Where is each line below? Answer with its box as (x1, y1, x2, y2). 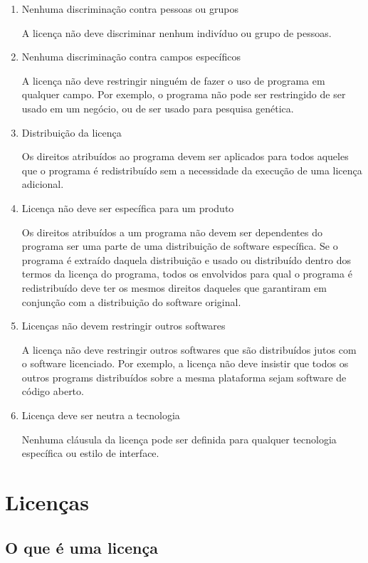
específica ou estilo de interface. (21, 446, 159, 461)
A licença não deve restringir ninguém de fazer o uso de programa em (21, 73, 325, 88)
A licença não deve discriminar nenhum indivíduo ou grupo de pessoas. (21, 25, 332, 40)
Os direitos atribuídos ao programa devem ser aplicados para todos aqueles (21, 149, 349, 164)
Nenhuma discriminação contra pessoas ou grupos (21, 1, 239, 16)
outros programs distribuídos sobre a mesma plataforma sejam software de (21, 369, 347, 384)
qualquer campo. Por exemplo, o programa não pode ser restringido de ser (21, 87, 346, 102)
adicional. (21, 177, 64, 191)
